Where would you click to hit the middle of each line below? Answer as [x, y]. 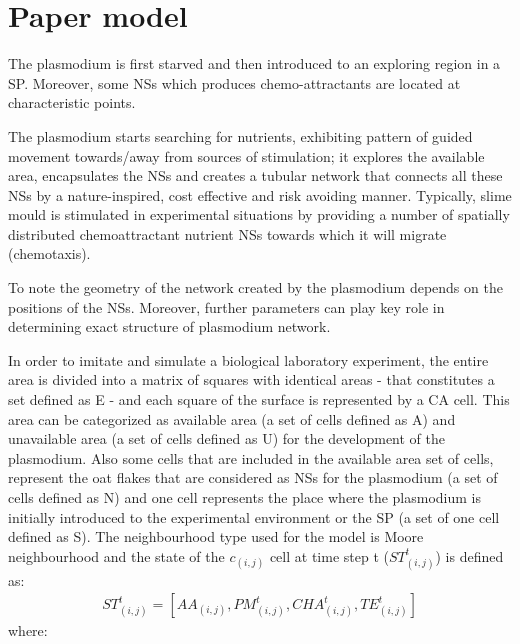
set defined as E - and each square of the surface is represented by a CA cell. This [259, 399]
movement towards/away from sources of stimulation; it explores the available [246, 155]
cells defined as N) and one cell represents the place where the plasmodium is [245, 497]
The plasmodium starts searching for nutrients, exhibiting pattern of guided [240, 135]
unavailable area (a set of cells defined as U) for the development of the [226, 438]
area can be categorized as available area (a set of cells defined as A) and [232, 418]
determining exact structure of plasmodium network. [169, 326]
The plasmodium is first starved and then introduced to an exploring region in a [254, 63]
